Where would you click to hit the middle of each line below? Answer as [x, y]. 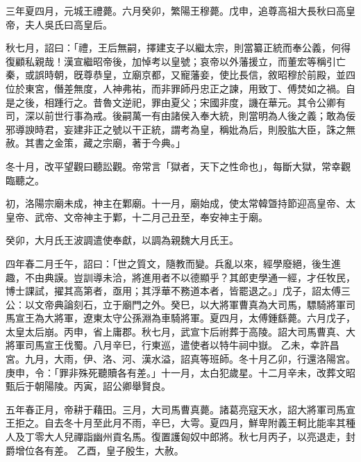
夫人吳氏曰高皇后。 [68, 24]
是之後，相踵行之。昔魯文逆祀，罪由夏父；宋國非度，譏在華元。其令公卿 [171, 102]
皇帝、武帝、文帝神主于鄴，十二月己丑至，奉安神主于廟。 [137, 216]
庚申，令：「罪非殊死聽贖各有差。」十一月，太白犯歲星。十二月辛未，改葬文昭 [180, 372]
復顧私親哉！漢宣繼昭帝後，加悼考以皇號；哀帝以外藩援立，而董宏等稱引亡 [176, 61]
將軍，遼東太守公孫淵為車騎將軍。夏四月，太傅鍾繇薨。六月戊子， [204, 318]
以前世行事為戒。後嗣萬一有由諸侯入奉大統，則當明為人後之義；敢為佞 [195, 116]
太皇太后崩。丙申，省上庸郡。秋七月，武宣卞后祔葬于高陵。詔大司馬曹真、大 [180, 331]
